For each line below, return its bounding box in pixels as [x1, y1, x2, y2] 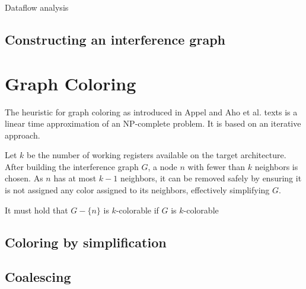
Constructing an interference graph [5, 30, 225, 48]
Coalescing [5, 268, 71, 286]
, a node [148, 160, 177, 172]
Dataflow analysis [5, 1, 69, 13]
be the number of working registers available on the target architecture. [27, 149, 286, 161]
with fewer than [187, 160, 246, 172]
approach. [5, 128, 40, 141]
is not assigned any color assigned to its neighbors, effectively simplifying [5, 184, 270, 196]
